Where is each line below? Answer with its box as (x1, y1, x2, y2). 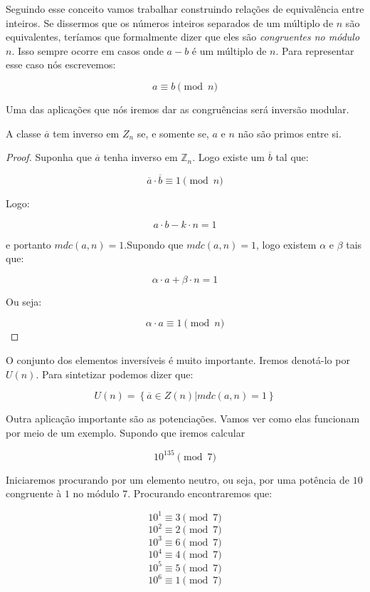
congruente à (6, 486, 62, 501)
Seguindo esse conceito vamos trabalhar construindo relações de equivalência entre (6, 1, 364, 16)
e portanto (6, 237, 51, 251)
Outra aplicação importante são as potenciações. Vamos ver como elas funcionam (6, 411, 360, 426)
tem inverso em (53, 125, 120, 140)
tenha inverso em (103, 150, 178, 165)
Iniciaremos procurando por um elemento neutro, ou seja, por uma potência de (6, 472, 350, 487)
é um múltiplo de (191, 43, 267, 58)
